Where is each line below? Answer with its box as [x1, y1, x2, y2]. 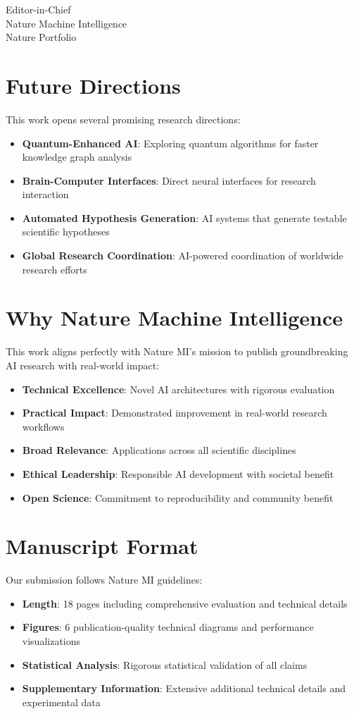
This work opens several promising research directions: [6, 111, 241, 126]
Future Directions [6, 70, 181, 99]
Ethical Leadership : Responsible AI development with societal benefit [22, 466, 334, 481]
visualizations [22, 634, 81, 648]
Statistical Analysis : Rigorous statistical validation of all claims [22, 657, 308, 672]
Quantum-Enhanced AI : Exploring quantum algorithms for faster [22, 135, 319, 150]
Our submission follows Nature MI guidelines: [6, 572, 203, 587]
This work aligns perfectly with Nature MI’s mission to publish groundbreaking [6, 344, 348, 359]
